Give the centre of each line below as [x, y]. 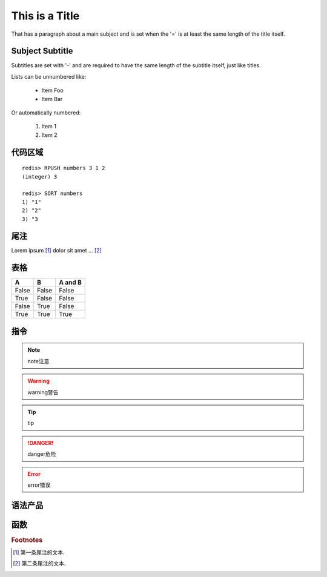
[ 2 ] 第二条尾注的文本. [39, 564]
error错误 [39, 485]
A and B [70, 283]
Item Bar [52, 99]
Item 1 [49, 127]
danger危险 [42, 454]
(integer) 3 [40, 176]
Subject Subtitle [42, 51]
